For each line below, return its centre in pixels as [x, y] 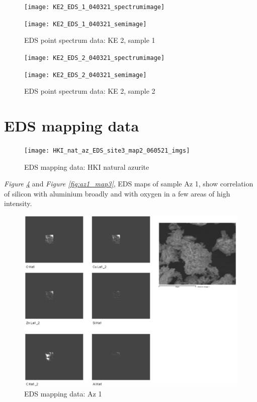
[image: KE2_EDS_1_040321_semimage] [85, 24]
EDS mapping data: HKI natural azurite [87, 166]
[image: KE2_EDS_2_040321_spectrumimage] [95, 58]
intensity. [18, 203]
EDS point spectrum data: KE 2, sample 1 [90, 40]
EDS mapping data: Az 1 [63, 393]
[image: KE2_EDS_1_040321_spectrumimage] [95, 7]
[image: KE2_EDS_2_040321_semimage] [85, 75]
